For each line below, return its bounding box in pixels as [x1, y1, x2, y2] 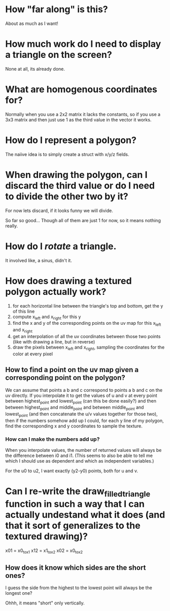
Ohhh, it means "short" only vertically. [5, 600, 85, 606]
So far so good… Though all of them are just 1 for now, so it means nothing [5, 217, 161, 223]
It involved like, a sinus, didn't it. [5, 257, 72, 263]
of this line [12, 308, 35, 314]
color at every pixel [12, 351, 53, 357]
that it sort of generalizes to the [5, 520, 141, 532]
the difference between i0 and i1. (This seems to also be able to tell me [5, 452, 153, 459]
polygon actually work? [5, 286, 107, 297]
